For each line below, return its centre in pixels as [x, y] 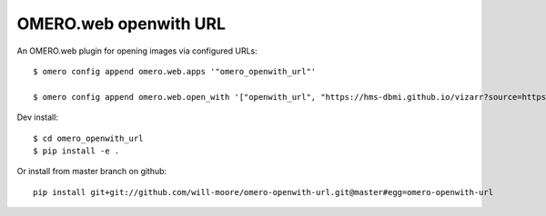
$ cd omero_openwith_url [88, 138]
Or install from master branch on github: [92, 172]
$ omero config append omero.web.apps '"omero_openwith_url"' [175, 71]
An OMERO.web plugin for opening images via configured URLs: [137, 51]
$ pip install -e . [76, 151]
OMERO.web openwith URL [121, 24]
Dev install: [38, 117]
